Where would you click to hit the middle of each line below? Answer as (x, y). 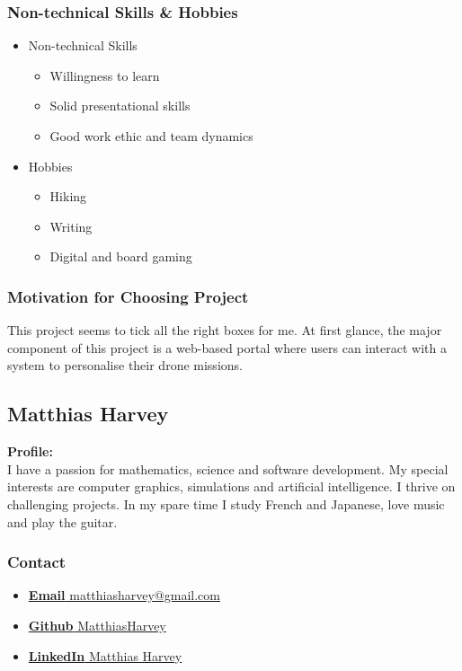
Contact (37, 562)
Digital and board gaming (121, 256)
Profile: (30, 451)
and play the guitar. (62, 521)
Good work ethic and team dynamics (151, 136)
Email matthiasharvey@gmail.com (124, 595)
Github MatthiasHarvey (97, 625)
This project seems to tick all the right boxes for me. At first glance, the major (225, 330)
